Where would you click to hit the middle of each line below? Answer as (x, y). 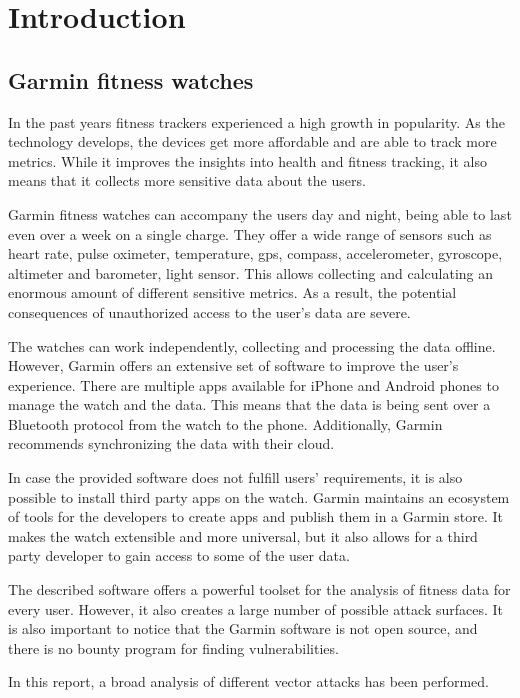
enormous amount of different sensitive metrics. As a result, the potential (232, 292)
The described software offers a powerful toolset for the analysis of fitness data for (259, 589)
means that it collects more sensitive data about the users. (187, 180)
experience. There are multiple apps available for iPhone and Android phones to (253, 384)
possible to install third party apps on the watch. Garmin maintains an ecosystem (259, 496)
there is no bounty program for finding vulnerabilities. (173, 647)
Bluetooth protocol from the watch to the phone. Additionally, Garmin (225, 423)
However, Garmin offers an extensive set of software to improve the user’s (233, 365)
